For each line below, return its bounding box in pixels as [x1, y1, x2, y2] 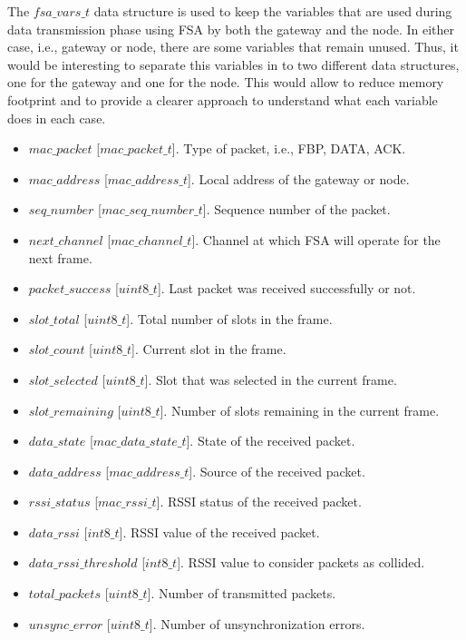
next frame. [28, 248, 92, 267]
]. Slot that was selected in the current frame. [144, 369, 397, 389]
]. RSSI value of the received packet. [119, 522, 320, 541]
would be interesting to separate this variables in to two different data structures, [7, 54, 460, 74]
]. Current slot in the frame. [131, 340, 286, 359]
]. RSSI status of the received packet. [156, 492, 362, 511]
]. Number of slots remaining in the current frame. [160, 400, 440, 419]
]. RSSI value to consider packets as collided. [177, 553, 425, 572]
